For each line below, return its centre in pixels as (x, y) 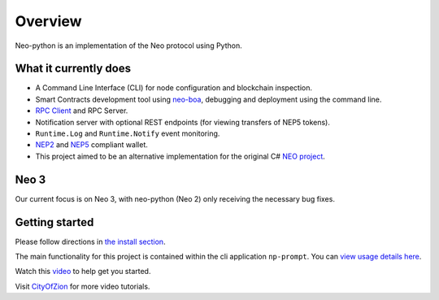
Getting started (54, 222)
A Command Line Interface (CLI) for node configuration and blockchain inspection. (174, 88)
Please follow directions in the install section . (90, 241)
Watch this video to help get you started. (83, 272)
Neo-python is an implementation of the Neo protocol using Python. (129, 46)
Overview (48, 21)
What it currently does (73, 69)
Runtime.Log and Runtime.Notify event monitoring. (128, 133)
